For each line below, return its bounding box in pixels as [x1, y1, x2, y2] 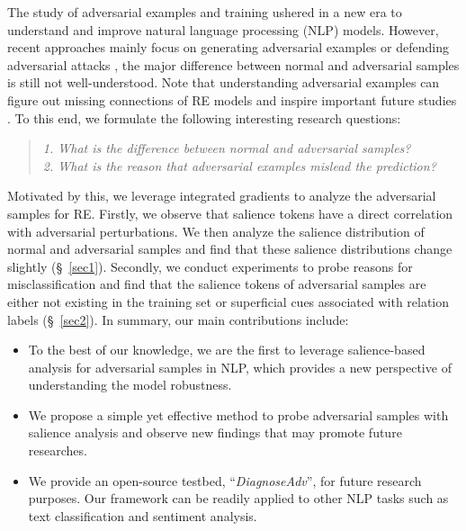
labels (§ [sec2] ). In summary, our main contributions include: [7, 310, 349, 328]
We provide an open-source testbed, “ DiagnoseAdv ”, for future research [28, 471, 422, 490]
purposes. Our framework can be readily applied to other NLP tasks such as [28, 489, 449, 508]
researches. [28, 441, 87, 460]
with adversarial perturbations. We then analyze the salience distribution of [7, 221, 425, 240]
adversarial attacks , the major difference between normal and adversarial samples [7, 55, 460, 74]
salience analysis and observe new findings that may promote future [28, 423, 402, 442]
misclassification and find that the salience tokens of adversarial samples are [7, 274, 426, 293]
